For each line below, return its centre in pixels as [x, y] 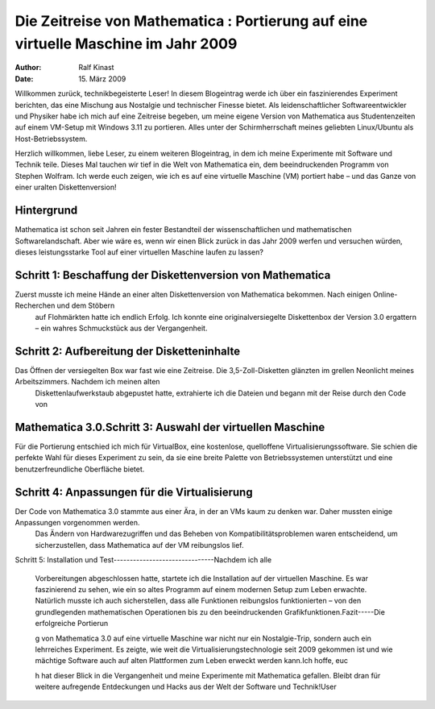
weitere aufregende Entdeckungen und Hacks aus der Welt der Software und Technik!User [186, 687]
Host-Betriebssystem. [51, 139]
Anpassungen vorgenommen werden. [77, 523]
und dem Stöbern [86, 305]
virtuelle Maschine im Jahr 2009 [126, 44]
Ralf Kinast [96, 68]
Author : [28, 68]
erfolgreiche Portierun [72, 624]
